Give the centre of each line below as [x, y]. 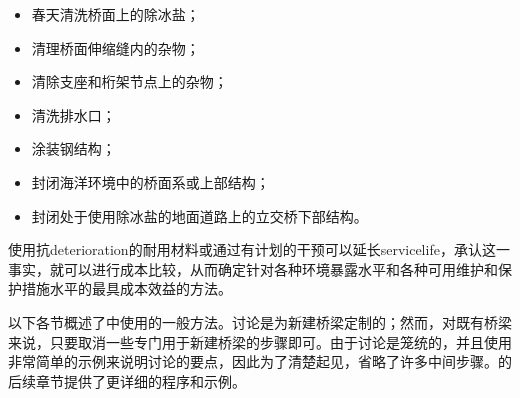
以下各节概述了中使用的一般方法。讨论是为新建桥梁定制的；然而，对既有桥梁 [260, 321]
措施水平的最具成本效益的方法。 [126, 288]
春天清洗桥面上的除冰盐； [115, 14]
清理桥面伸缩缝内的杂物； [115, 47]
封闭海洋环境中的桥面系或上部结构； [150, 181]
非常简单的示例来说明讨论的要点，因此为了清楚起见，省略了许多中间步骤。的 [260, 361]
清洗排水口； [73, 114]
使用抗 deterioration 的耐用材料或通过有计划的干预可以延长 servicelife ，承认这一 [259, 249]
